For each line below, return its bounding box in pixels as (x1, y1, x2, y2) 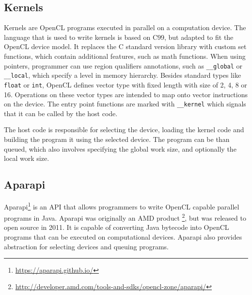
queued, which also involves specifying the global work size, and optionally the (4, 143, 236, 154)
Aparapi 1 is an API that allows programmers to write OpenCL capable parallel (4, 200, 239, 211)
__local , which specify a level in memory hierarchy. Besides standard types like (4, 70, 241, 80)
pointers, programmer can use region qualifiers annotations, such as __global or (4, 60, 243, 70)
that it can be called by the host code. (4, 108, 118, 118)
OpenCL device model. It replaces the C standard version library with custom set (4, 41, 247, 52)
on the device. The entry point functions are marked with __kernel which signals (4, 99, 246, 109)
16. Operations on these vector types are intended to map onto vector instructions (4, 89, 248, 99)
